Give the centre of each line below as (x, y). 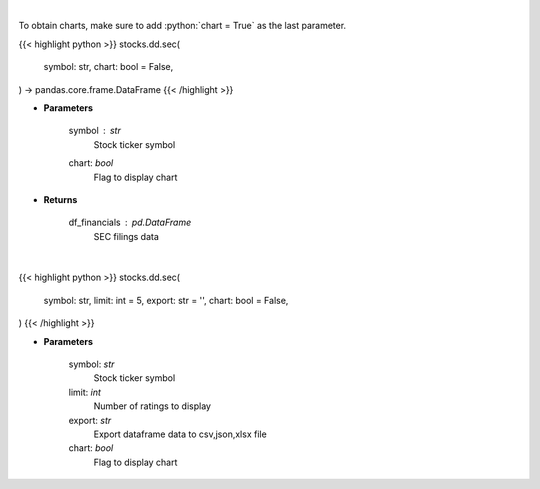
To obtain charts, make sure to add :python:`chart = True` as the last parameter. (182, 26)
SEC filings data (126, 236)
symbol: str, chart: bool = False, (108, 67)
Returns (60, 199)
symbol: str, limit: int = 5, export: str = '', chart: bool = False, (166, 300)
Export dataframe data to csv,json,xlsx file (180, 434)
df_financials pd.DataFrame (130, 222)
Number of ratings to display (152, 406)
